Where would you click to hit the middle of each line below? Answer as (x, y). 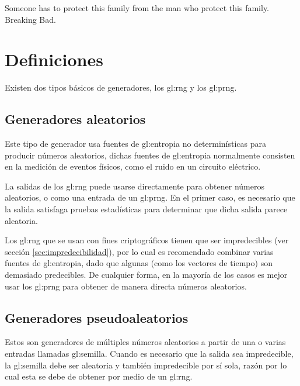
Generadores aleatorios (75, 119)
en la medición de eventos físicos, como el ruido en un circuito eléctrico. (133, 166)
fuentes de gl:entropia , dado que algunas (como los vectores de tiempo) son (139, 263)
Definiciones (54, 59)
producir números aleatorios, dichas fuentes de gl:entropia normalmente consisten (150, 155)
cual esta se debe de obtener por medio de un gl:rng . (99, 376)
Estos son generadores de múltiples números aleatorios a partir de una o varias (145, 342)
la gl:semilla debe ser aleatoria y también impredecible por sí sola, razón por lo (146, 365)
